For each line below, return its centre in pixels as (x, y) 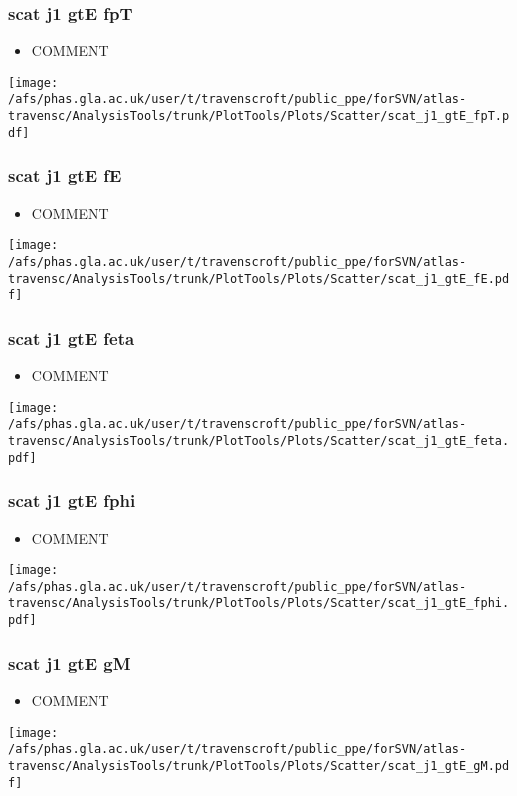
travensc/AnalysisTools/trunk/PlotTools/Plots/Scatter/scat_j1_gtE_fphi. (259, 603)
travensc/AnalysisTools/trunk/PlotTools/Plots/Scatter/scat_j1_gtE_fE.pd (259, 278)
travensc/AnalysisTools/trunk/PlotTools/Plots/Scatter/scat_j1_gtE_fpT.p (259, 116)
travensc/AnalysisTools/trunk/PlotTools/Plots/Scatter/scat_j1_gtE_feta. (259, 441)
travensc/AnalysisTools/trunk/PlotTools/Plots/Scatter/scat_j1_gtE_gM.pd (259, 765)
